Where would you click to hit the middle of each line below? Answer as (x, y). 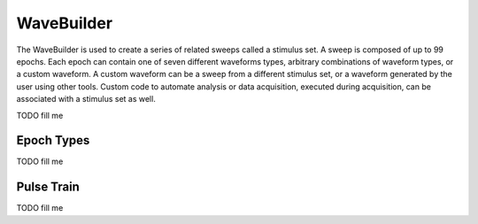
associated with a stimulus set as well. (86, 99)
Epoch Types (53, 140)
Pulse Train (48, 187)
